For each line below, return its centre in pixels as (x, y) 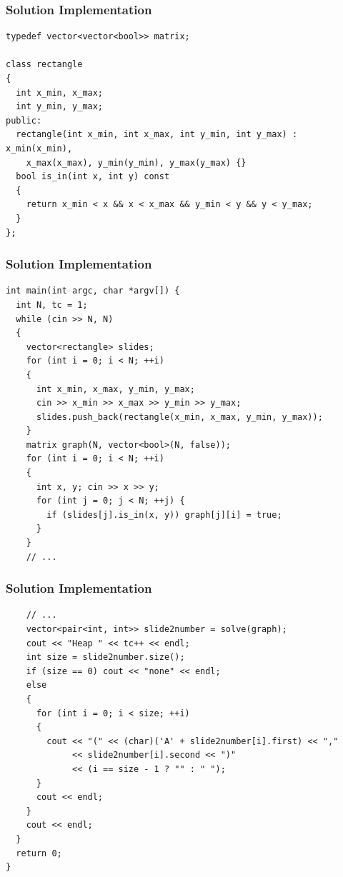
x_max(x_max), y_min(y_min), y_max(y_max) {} (136, 162)
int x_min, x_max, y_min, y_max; (115, 389)
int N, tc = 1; (52, 305)
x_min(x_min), (39, 148)
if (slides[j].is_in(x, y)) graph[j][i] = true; (164, 515)
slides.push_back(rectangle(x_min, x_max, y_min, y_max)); (179, 417)
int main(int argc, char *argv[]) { (93, 291)
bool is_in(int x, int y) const (93, 177)
